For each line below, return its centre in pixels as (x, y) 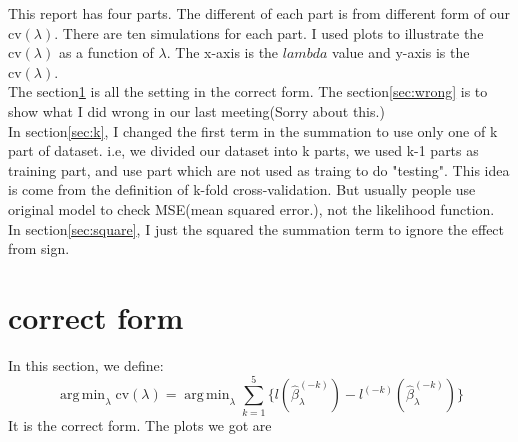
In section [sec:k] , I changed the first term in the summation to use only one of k (253, 130)
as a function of (106, 52)
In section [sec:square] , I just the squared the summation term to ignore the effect (256, 228)
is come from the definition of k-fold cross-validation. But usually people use (242, 189)
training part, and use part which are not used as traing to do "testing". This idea (259, 169)
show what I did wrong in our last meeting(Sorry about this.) (196, 110)
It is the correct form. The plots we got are (140, 424)
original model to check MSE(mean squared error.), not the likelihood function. (251, 208)
